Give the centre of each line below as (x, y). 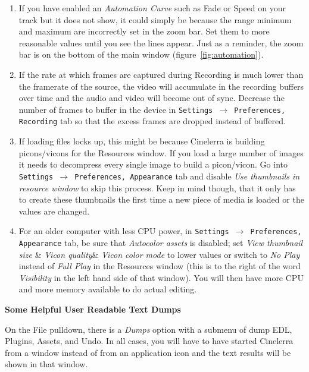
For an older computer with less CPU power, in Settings (124, 231)
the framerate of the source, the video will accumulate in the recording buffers (161, 86)
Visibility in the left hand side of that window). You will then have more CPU (161, 277)
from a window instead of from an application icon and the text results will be (148, 352)
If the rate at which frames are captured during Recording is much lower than (161, 74)
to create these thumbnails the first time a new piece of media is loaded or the (161, 199)
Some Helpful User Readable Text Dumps (93, 309)
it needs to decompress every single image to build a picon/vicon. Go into (153, 164)
